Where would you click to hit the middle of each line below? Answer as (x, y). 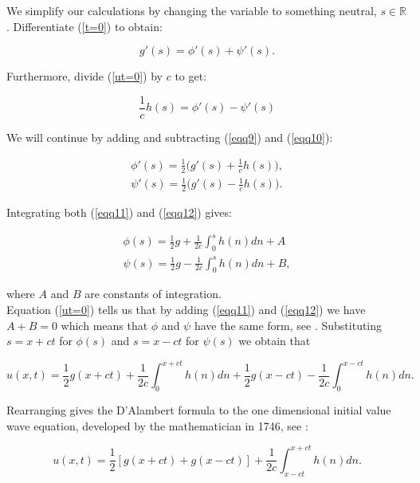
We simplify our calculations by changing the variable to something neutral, (192, 10)
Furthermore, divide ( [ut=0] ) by (84, 76)
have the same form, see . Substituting (288, 325)
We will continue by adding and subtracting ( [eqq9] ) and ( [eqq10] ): (170, 137)
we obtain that (275, 341)
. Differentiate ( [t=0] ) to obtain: (84, 26)
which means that (104, 325)
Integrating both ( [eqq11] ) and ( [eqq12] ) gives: (119, 212)
